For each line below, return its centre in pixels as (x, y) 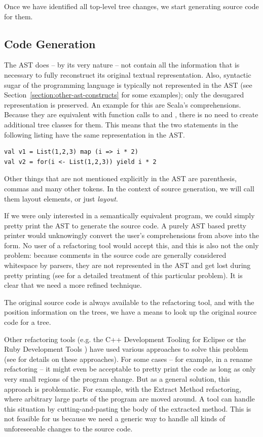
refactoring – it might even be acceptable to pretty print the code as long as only (130, 369)
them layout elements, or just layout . (61, 198)
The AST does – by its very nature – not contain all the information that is (122, 65)
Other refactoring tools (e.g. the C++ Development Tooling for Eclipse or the (125, 339)
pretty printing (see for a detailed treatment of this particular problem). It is (123, 275)
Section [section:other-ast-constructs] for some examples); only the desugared (124, 95)
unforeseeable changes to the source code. (68, 428)
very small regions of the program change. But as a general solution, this (117, 379)
